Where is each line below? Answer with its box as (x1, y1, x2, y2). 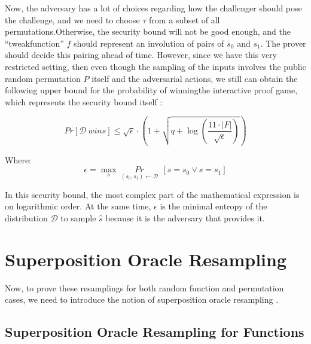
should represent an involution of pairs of (73, 36, 224, 49)
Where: (5, 153, 31, 166)
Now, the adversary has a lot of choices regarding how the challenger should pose (5, 2, 302, 14)
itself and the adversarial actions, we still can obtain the (92, 72, 298, 84)
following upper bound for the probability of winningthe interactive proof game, (5, 84, 298, 96)
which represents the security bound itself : (5, 95, 163, 108)
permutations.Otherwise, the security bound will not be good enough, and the (5, 25, 291, 38)
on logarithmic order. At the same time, (5, 200, 151, 212)
